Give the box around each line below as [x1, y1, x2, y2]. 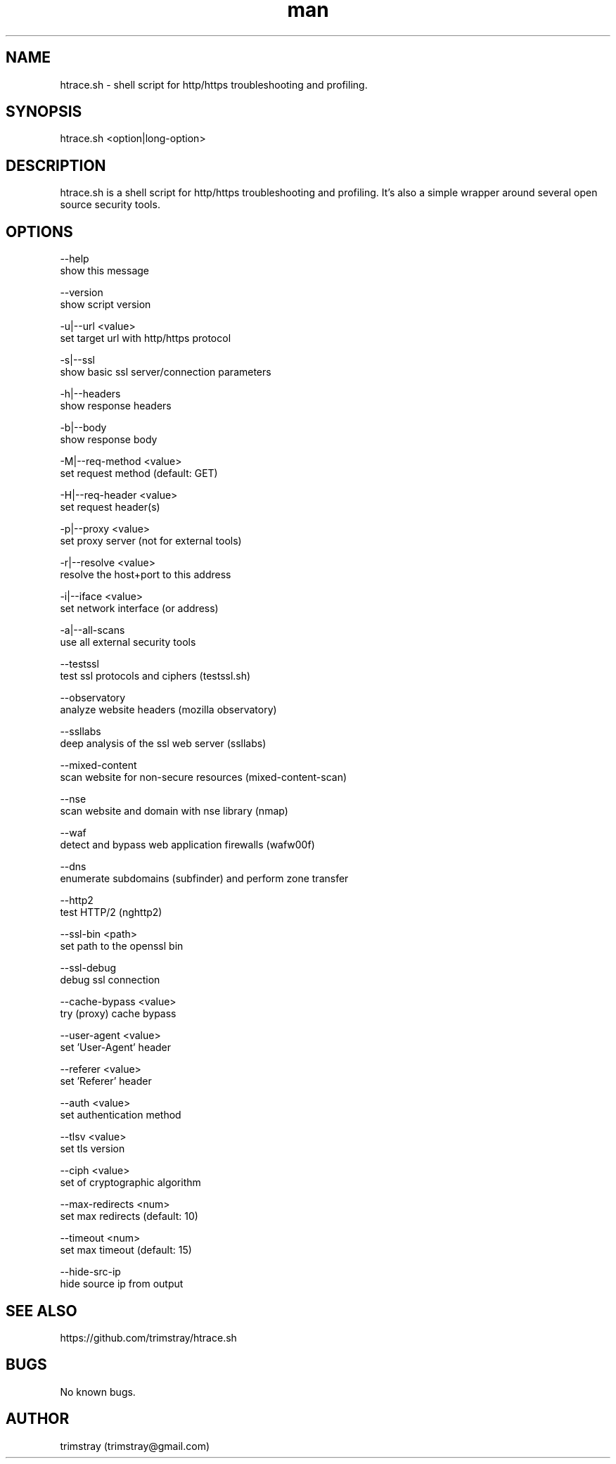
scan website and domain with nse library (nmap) [60, 805, 288, 817]
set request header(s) [60, 501, 160, 514]
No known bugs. [60, 1385, 136, 1398]
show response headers [60, 400, 172, 412]
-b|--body [60, 421, 107, 434]
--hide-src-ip [60, 1266, 121, 1278]
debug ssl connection [60, 974, 160, 986]
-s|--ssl [60, 354, 95, 367]
